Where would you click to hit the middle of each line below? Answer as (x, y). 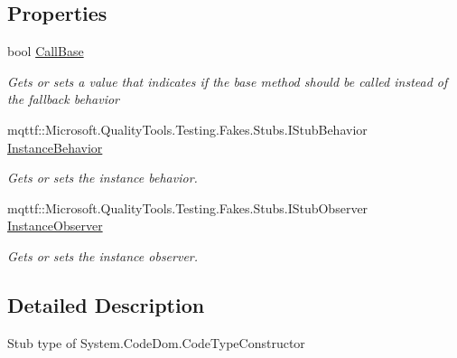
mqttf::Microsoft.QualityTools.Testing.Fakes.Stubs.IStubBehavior (187, 129)
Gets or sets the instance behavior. (103, 178)
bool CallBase (46, 51)
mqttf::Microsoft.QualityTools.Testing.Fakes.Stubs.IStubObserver (188, 207)
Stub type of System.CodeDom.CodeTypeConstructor (156, 342)
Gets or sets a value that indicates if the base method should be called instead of (228, 81)
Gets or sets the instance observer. (103, 255)
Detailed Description (106, 304)
